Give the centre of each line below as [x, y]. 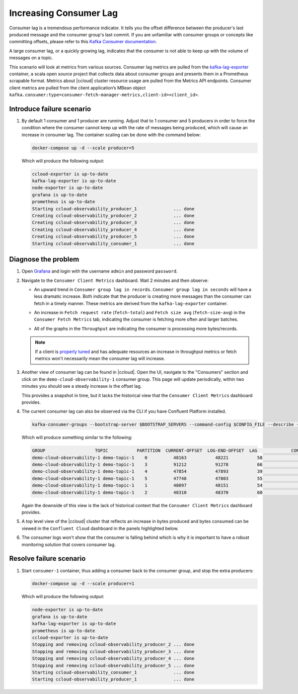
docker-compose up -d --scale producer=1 [83, 584]
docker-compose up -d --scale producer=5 [83, 148]
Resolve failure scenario [47, 559]
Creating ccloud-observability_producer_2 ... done [113, 216]
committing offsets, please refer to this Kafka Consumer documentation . [83, 42]
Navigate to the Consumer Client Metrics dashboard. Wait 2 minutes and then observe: [115, 280]
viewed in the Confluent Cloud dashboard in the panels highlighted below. [100, 528]
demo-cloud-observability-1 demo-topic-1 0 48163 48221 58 [147, 458]
